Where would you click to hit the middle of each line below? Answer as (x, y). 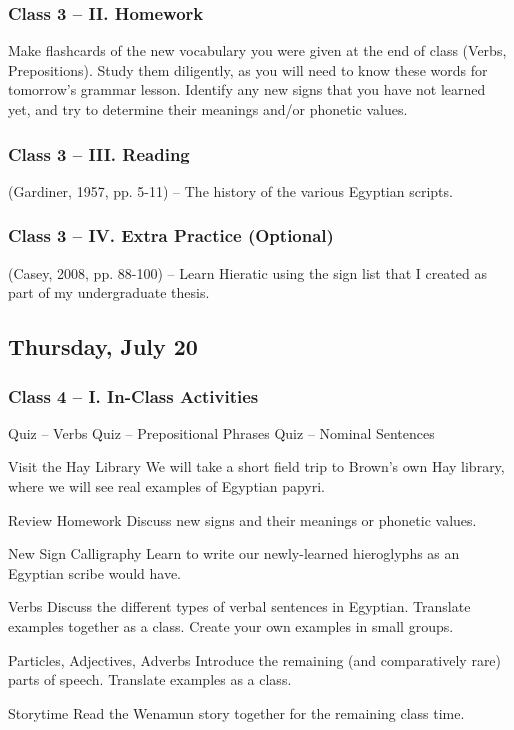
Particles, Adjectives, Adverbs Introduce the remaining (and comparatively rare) (255, 659)
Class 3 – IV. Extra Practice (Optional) (171, 235)
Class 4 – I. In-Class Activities (133, 395)
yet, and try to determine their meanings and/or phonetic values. (208, 109)
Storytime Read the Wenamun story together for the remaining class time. (236, 712)
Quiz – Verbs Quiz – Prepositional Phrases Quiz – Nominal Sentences (221, 432)
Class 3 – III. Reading (99, 153)
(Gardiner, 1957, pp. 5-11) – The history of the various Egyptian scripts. (230, 190)
